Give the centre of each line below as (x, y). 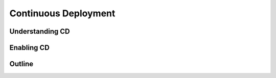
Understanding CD (40, 31)
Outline (21, 64)
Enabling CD (29, 48)
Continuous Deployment (62, 13)
